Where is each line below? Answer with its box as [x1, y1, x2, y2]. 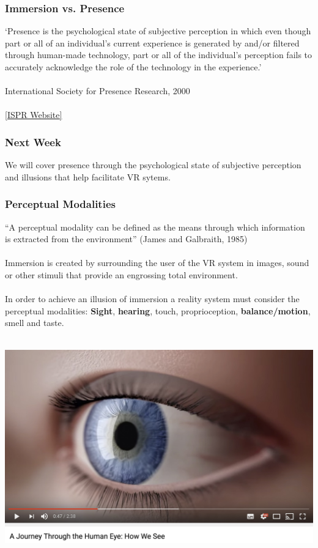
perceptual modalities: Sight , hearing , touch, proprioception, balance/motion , [5, 304, 311, 317]
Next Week [5, 134, 61, 149]
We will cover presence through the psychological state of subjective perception [5, 158, 301, 171]
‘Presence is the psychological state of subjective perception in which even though [5, 24, 311, 37]
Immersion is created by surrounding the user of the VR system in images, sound [5, 256, 309, 269]
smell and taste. [5, 316, 64, 329]
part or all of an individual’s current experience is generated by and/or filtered [5, 36, 300, 49]
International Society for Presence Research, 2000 [5, 84, 190, 97]
